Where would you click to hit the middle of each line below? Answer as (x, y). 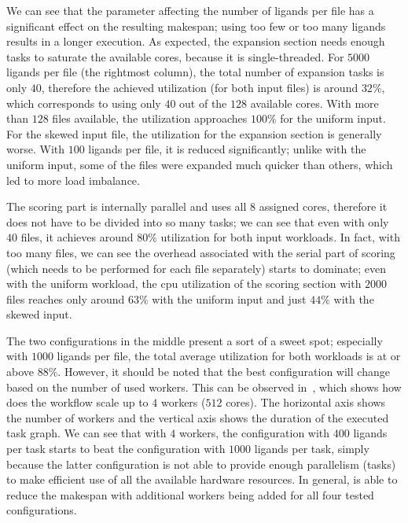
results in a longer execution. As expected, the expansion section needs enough (196, 41)
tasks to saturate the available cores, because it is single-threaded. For (175, 56)
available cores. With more (314, 103)
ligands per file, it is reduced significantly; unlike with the (227, 149)
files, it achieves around (77, 237)
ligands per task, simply (312, 449)
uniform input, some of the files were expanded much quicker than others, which (200, 164)
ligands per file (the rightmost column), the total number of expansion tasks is (195, 72)
